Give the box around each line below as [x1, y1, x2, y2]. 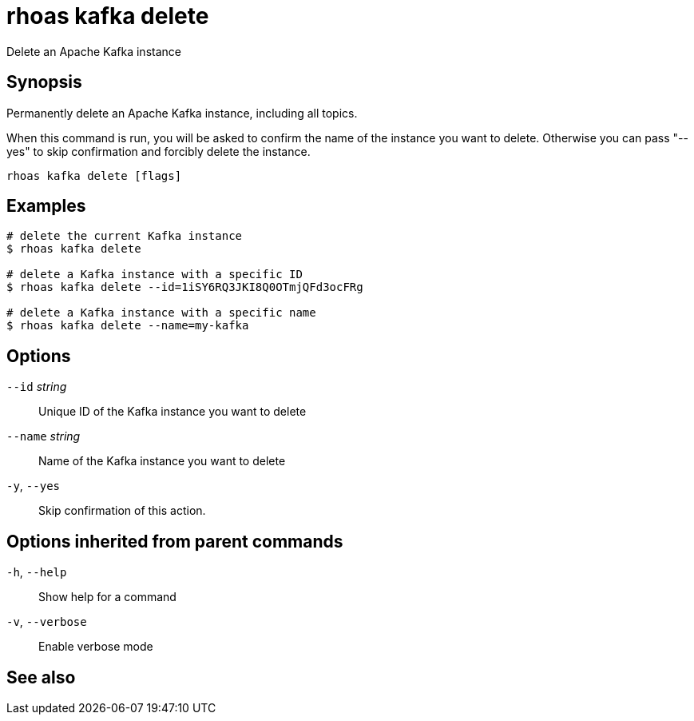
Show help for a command [38, 590, 176, 604]
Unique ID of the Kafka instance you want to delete [38, 404, 307, 419]
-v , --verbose [6, 615, 87, 629]
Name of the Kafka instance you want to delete [38, 454, 286, 468]
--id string [6, 380, 67, 394]
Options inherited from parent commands [6, 531, 343, 552]
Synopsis [6, 72, 82, 93]
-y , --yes [6, 479, 60, 493]
